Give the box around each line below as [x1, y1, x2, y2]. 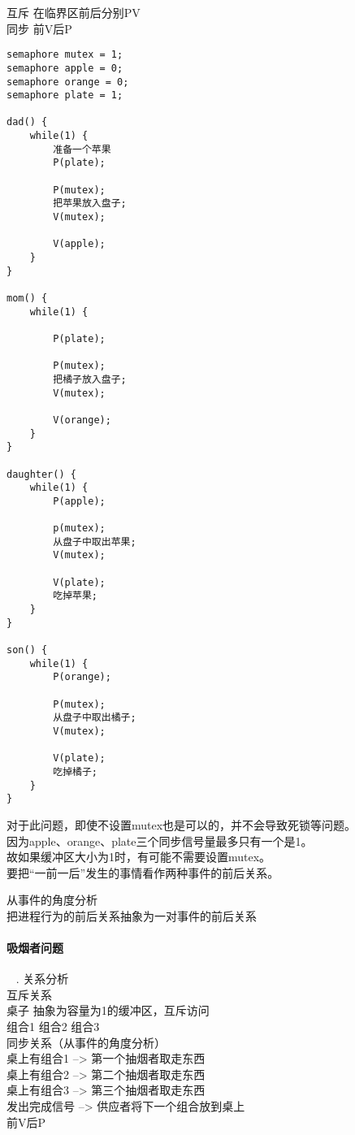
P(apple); [53, 495, 106, 507]
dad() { [6, 116, 48, 128]
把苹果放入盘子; [53, 197, 127, 210]
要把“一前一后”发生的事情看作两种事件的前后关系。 [6, 864, 279, 881]
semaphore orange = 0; [6, 76, 129, 88]
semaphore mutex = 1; [6, 49, 123, 61]
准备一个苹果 [53, 143, 111, 155]
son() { [6, 644, 48, 656]
